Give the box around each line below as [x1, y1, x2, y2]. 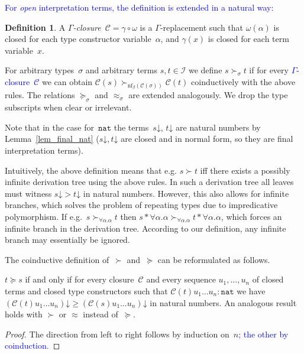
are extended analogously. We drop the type [128, 89, 288, 101]
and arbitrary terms [85, 64, 157, 76]
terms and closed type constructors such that [5, 284, 168, 297]
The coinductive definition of [5, 253, 109, 265]
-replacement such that [160, 21, 244, 33]
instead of [83, 308, 118, 320]
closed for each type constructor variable [5, 33, 151, 45]
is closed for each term [208, 33, 289, 45]
